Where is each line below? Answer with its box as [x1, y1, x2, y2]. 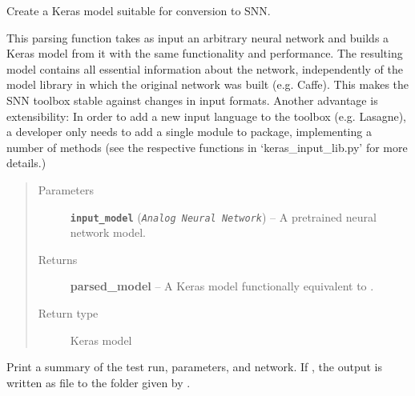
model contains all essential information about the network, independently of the [6, 60, 404, 77]
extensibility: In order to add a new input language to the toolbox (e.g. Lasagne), [6, 107, 407, 124]
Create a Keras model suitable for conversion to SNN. [6, 2, 271, 18]
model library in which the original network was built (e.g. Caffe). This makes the [6, 76, 409, 93]
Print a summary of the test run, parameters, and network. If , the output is [6, 358, 382, 375]
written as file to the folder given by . [6, 374, 191, 390]
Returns [38, 250, 78, 267]
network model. [70, 224, 146, 241]
